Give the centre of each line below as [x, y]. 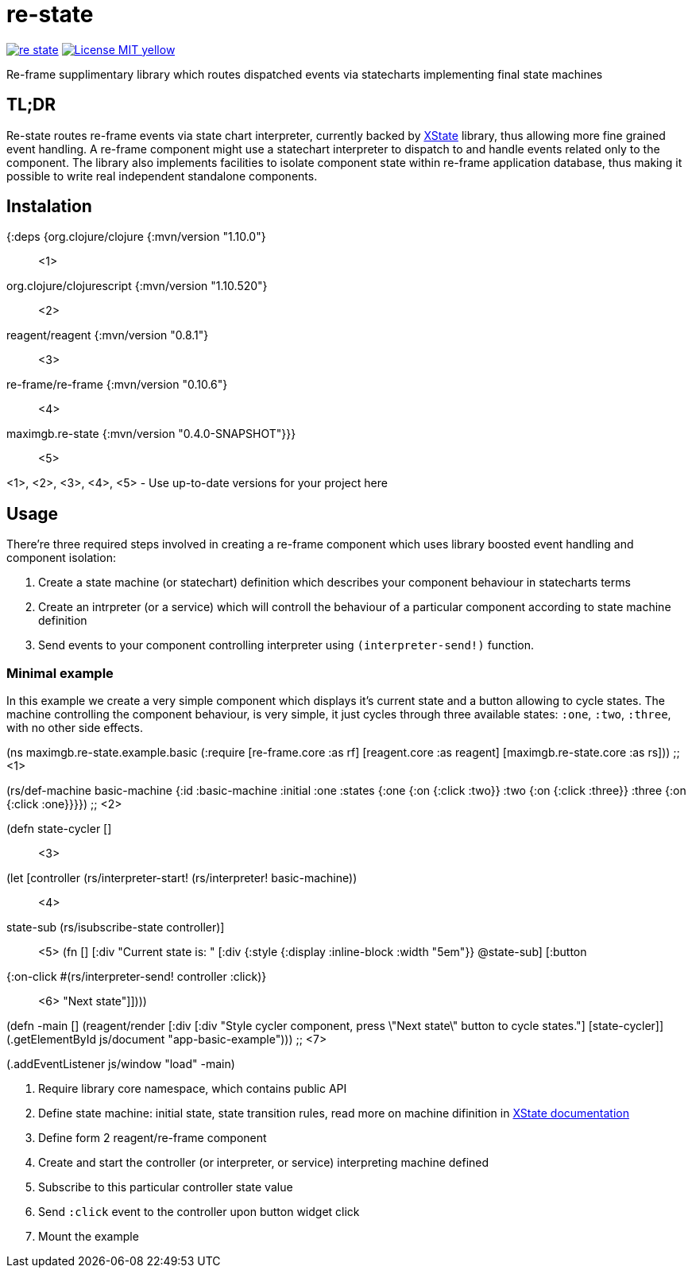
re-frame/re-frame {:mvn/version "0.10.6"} [117, 385]
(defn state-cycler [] [59, 829]
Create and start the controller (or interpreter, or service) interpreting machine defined [264, 1163]
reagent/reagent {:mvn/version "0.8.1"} [108, 335]
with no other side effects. [75, 728]
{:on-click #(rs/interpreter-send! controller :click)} [137, 977]
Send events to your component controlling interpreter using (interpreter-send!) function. [286, 645]
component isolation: [61, 558]
